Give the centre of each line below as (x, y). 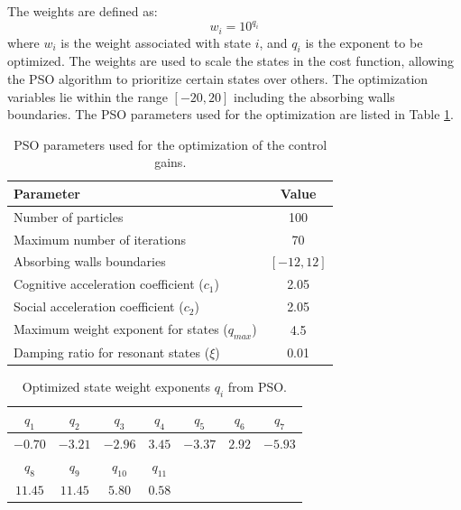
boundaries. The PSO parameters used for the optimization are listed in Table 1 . (231, 114)
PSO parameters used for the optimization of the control (171, 144)
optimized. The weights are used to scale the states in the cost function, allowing (231, 61)
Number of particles (69, 216)
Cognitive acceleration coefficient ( (109, 284)
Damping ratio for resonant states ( (112, 352)
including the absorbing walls (314, 96)
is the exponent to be (364, 42)
